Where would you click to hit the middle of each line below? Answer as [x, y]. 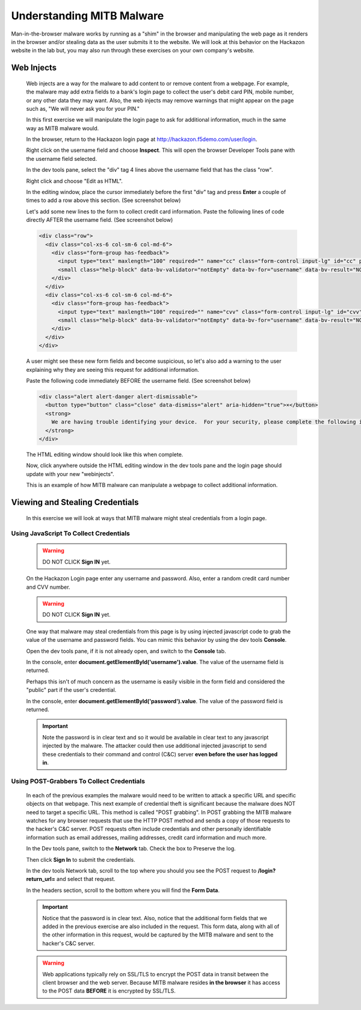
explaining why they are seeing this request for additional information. [113, 369]
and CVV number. [48, 587]
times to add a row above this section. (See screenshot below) [103, 200]
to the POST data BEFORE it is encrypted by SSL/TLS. [109, 991]
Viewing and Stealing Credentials [75, 502]
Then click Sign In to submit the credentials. [81, 859]
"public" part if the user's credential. [71, 690]
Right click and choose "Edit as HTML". [75, 181]
